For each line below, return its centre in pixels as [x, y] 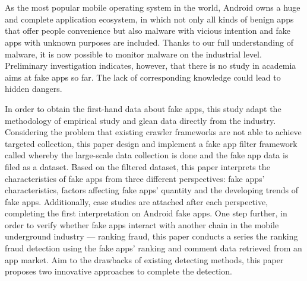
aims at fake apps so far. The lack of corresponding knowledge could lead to [143, 77]
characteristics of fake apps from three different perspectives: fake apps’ [135, 178]
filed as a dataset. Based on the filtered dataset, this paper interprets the [137, 166]
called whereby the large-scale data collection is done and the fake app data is [147, 155]
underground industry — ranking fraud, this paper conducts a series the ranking [151, 236]
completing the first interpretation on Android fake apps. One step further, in [146, 213]
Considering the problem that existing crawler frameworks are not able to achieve [153, 132]
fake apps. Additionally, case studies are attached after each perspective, [137, 201]
